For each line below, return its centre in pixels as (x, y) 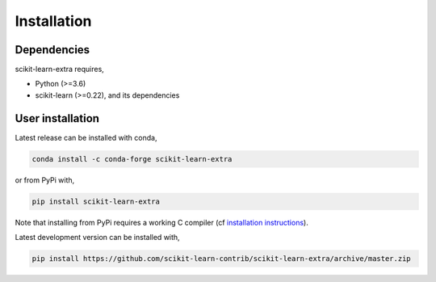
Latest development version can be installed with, (98, 238)
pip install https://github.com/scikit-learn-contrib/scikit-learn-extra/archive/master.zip (221, 259)
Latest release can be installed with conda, (86, 137)
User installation (57, 118)
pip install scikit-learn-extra (96, 201)
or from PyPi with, (45, 180)
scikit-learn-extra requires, (59, 69)
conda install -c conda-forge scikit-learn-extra (132, 159)
